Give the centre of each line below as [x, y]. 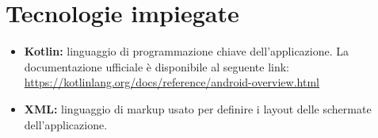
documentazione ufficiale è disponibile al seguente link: [157, 66]
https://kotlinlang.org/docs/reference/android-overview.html [172, 82]
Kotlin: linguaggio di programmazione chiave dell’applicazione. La [187, 51]
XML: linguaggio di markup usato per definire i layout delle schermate [198, 108]
